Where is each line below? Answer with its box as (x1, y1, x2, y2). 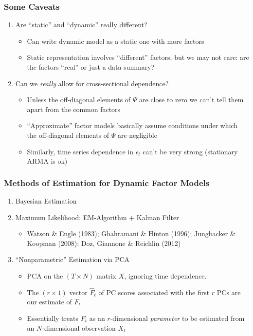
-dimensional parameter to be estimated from (110, 313, 245, 323)
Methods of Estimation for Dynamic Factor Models (4, 176, 210, 188)
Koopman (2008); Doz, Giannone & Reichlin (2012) (27, 238, 181, 248)
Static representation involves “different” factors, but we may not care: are (27, 52, 249, 62)
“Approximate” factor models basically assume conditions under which (27, 120, 238, 131)
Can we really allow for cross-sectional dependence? (15, 78, 169, 88)
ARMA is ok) (27, 156, 68, 166)
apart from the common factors (27, 104, 121, 114)
